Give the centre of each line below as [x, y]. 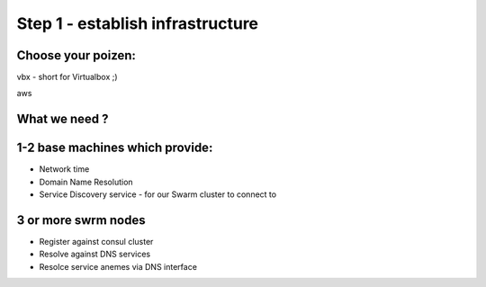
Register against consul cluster [96, 242]
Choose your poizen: [76, 55]
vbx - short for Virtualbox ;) [67, 77]
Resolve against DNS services [95, 254]
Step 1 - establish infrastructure [138, 23]
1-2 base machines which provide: [115, 148]
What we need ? [63, 119]
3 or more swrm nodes [81, 220]
